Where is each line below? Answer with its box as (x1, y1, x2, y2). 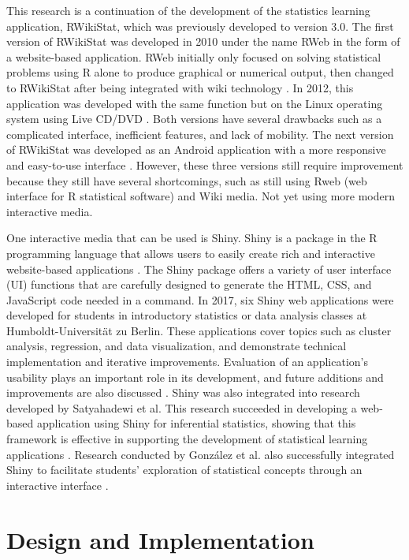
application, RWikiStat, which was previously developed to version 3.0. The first (6, 17, 394, 34)
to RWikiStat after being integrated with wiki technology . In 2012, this (6, 79, 354, 95)
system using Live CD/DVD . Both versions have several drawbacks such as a (6, 110, 382, 127)
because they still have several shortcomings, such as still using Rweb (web (6, 172, 367, 189)
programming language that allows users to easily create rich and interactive (6, 245, 375, 261)
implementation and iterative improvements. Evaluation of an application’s (6, 353, 368, 370)
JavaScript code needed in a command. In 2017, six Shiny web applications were (6, 291, 394, 308)
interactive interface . (6, 476, 109, 493)
